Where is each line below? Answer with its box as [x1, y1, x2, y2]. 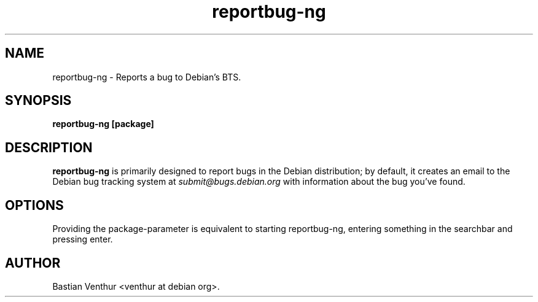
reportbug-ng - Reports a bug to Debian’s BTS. [52, 71, 241, 82]
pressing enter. [52, 234, 113, 245]
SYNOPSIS [5, 93, 72, 109]
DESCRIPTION [5, 139, 93, 155]
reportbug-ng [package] [52, 118, 154, 130]
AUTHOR [5, 255, 61, 271]
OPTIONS [5, 197, 64, 213]
